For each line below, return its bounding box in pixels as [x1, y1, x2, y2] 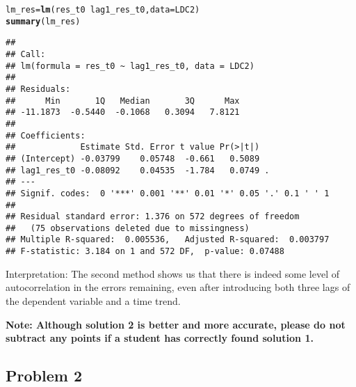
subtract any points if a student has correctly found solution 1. [6, 331, 314, 345]
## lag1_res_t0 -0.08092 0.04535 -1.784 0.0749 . [6, 165, 270, 175]
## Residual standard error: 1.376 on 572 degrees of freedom [6, 212, 300, 222]
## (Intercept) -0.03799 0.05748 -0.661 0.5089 [6, 153, 260, 164]
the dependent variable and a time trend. [6, 293, 181, 308]
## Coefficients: [6, 130, 86, 141]
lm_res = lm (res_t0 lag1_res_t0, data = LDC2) [6, 5, 200, 15]
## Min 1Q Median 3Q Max [6, 95, 240, 106]
